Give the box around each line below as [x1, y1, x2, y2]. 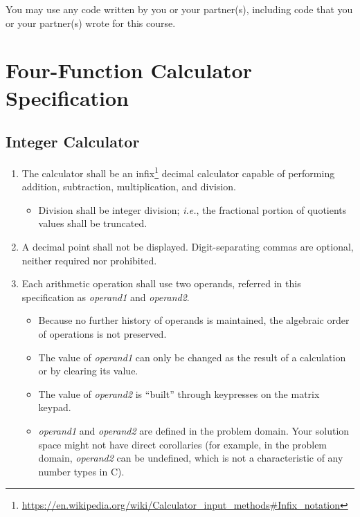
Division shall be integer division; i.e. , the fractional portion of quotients [38, 202, 347, 217]
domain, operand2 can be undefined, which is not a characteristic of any [38, 451, 343, 465]
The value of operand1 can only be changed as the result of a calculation [38, 350, 346, 364]
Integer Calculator [6, 131, 140, 152]
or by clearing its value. [38, 363, 138, 378]
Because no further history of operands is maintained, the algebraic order [38, 313, 350, 327]
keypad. [38, 400, 71, 415]
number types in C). [38, 464, 125, 478]
